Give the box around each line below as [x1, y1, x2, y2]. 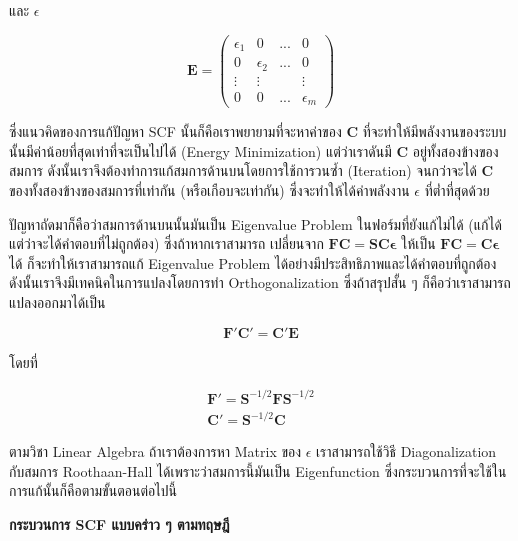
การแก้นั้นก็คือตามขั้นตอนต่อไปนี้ [9, 480, 177, 501]
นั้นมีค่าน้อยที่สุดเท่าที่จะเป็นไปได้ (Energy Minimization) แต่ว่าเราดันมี [9, 140, 392, 161]
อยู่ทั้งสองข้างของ [412, 140, 499, 161]
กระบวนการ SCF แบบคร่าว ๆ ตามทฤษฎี [9, 513, 230, 534]
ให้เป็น [401, 233, 436, 254]
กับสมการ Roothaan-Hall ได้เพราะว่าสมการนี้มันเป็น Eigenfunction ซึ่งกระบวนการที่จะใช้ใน [9, 460, 507, 481]
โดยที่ [9, 351, 38, 372]
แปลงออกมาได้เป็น [9, 291, 106, 312]
